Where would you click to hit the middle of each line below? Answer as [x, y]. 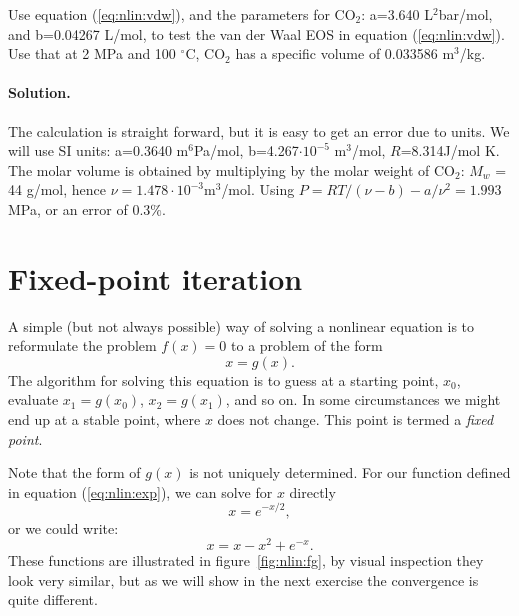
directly [312, 491]
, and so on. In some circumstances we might [363, 399]
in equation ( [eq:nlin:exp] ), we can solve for [140, 491]
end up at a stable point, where [104, 419]
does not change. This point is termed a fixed [355, 419]
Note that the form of [74, 472]
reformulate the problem [82, 345]
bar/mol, [465, 14]
